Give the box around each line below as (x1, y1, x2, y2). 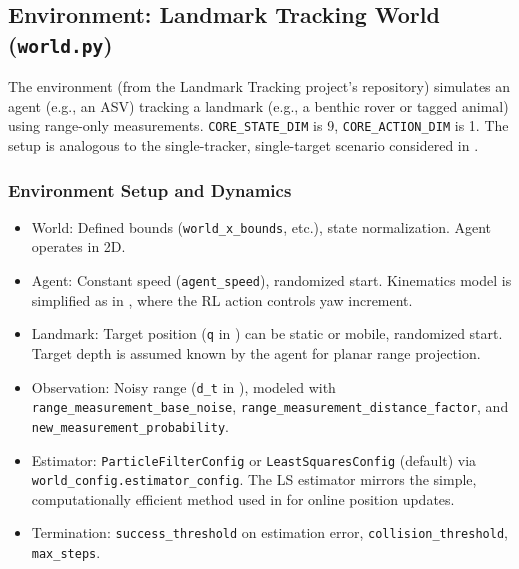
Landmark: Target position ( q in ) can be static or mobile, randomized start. (31, 323, 503, 344)
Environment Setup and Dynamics (8, 177, 292, 202)
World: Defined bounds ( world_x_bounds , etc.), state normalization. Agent (31, 216, 492, 237)
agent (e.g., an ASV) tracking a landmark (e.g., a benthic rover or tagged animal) (8, 95, 509, 116)
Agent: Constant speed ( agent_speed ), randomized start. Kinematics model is (31, 270, 512, 291)
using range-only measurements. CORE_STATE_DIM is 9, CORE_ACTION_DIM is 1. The (8, 115, 509, 136)
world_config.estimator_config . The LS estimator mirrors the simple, (31, 469, 477, 490)
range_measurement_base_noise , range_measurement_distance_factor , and (31, 396, 509, 417)
